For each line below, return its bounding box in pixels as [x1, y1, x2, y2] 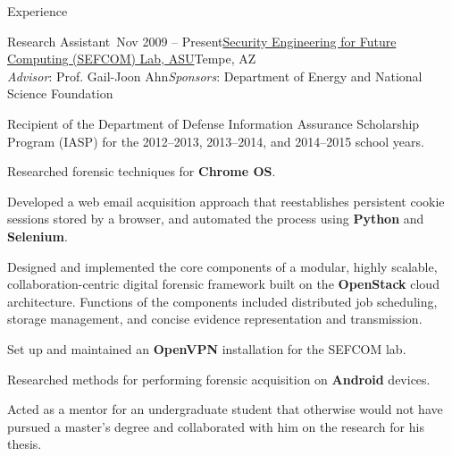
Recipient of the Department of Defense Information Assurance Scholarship [7, 114, 420, 132]
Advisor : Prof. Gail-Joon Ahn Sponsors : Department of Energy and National [7, 66, 423, 85]
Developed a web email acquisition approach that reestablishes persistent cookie [7, 191, 445, 210]
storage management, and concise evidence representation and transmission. [7, 309, 423, 328]
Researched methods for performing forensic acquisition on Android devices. [7, 369, 431, 388]
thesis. [7, 435, 42, 453]
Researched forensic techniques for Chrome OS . [7, 162, 276, 181]
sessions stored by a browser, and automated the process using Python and [7, 209, 424, 228]
